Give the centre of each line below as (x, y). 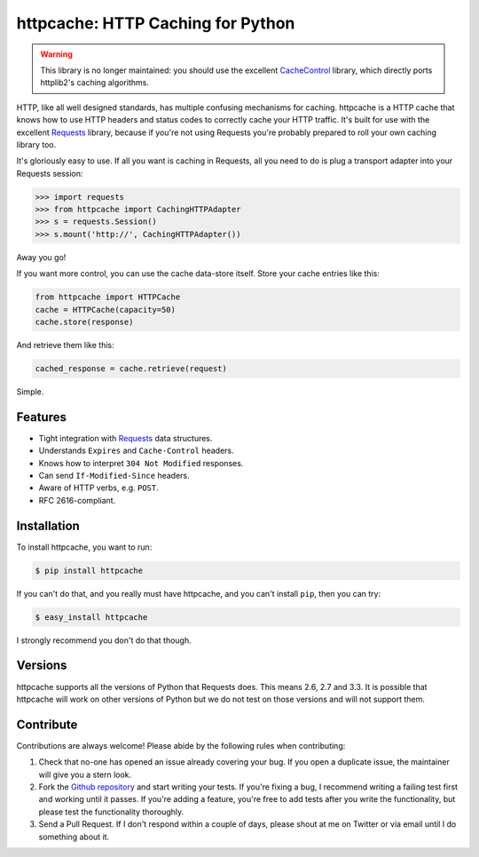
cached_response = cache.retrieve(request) (131, 368)
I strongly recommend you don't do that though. (104, 640)
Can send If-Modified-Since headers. (114, 476)
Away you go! (41, 257)
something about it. (74, 837)
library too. (36, 144)
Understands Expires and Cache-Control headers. (136, 451)
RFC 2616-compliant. (77, 500)
